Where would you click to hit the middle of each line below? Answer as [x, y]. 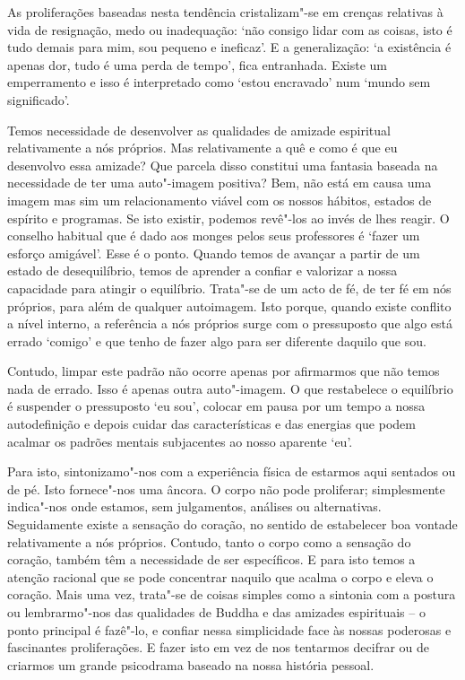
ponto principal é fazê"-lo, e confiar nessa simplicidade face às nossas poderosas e [229, 629]
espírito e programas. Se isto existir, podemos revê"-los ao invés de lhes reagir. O [228, 218]
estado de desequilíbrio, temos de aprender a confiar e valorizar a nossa [202, 270]
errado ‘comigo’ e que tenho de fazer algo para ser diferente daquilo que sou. [217, 340]
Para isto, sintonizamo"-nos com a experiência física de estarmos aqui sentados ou [232, 471]
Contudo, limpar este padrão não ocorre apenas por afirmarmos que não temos [224, 371]
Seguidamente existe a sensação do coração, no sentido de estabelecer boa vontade [232, 524]
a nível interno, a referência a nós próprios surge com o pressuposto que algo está [230, 323]
